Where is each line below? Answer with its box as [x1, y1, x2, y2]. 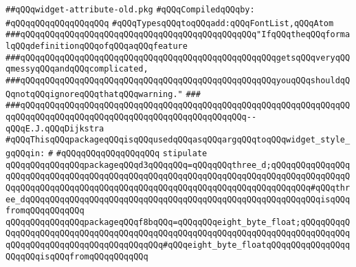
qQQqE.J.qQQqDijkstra [5, 123, 104, 133]
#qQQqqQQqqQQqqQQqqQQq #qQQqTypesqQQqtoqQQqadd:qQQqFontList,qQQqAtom [5, 18, 334, 28]
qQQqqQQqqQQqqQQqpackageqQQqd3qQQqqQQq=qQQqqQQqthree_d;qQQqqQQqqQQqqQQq [5, 160, 351, 170]
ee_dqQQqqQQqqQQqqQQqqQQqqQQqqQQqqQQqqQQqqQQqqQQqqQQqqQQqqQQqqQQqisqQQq [5, 194, 351, 204]
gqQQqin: [5, 148, 45, 158]
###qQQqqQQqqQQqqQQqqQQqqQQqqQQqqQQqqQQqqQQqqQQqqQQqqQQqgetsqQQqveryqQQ [5, 52, 351, 63]
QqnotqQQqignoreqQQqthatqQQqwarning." [5, 89, 183, 99]
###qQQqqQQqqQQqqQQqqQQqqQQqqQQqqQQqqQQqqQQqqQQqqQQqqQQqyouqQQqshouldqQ [5, 75, 351, 85]
